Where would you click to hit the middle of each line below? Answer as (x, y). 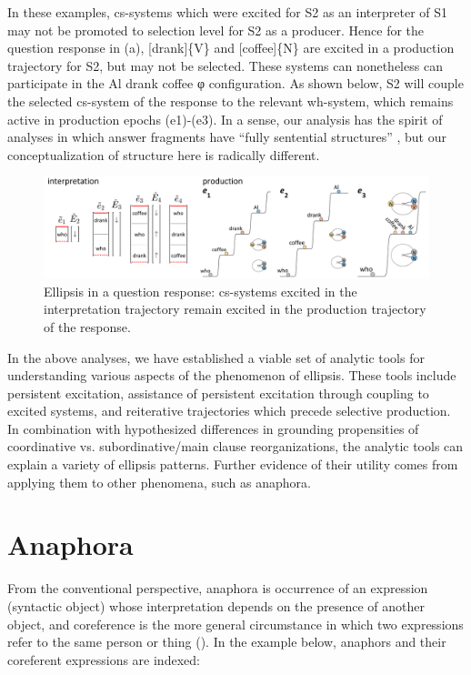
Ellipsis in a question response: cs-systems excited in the (200, 291)
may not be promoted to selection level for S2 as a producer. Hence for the (216, 30)
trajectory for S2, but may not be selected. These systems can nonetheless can (225, 65)
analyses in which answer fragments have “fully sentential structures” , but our (227, 137)
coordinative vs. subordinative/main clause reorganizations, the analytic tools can (235, 446)
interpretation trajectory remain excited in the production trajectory (235, 309)
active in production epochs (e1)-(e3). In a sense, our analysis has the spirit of (225, 119)
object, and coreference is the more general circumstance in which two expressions (235, 624)
